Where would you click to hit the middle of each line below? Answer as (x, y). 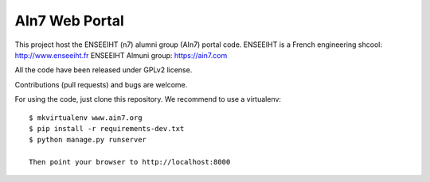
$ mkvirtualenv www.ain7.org (86, 118)
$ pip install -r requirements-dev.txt (107, 128)
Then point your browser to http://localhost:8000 (130, 162)
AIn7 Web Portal (69, 21)
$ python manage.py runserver (88, 140)
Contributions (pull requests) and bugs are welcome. (101, 84)
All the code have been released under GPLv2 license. (104, 70)
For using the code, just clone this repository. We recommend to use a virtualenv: (148, 99)
